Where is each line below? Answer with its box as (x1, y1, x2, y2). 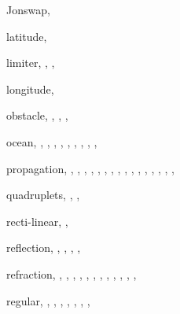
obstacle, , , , (6, 107, 68, 124)
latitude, (6, 28, 47, 44)
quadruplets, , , (6, 187, 80, 203)
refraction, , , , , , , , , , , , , (6, 265, 137, 282)
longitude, (6, 80, 54, 97)
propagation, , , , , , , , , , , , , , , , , (6, 160, 174, 176)
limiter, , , (6, 54, 55, 71)
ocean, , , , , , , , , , (6, 133, 97, 150)
